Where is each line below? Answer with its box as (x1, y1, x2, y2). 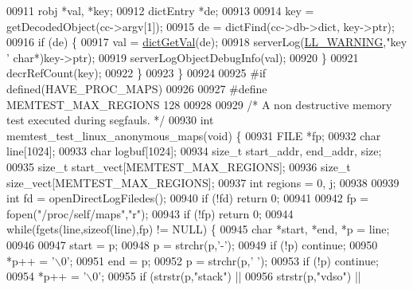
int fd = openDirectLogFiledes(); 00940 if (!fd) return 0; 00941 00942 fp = (6, 190, 369, 206)
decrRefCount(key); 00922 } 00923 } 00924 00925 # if (6, 65, 267, 81)
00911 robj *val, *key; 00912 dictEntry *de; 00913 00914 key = (6, 2, 314, 18)
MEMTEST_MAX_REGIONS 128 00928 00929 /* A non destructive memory (6, 96, 392, 112)
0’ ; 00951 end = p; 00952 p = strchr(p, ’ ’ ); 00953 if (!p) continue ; (60, 252, 379, 268)
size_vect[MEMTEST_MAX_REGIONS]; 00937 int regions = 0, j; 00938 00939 (6, 174, 399, 190)
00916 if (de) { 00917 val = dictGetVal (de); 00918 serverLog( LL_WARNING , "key (6, 33, 407, 50)
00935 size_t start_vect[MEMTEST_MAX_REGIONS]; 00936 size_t (6, 158, 351, 174)
